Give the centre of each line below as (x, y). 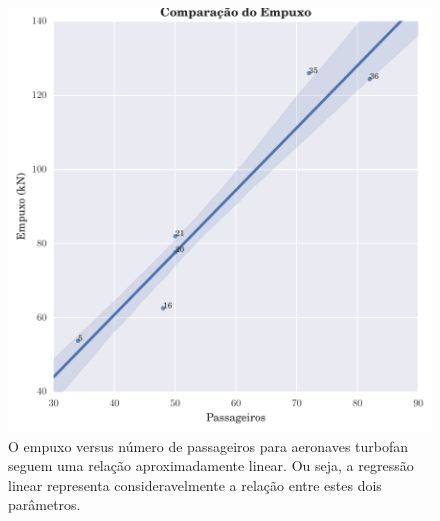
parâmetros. (44, 504)
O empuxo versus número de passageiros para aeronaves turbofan (208, 445)
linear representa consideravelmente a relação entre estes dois (195, 484)
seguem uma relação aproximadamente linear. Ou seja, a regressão (211, 465)
